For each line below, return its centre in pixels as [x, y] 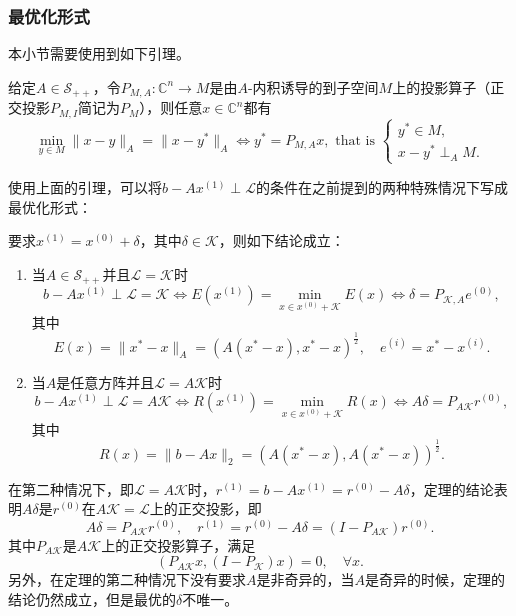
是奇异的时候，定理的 [435, 579]
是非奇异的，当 [305, 579]
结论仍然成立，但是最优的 [92, 599]
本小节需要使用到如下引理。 [99, 53]
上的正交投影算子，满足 [178, 544]
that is [355, 140]
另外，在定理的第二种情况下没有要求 [127, 579]
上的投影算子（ [441, 86]
